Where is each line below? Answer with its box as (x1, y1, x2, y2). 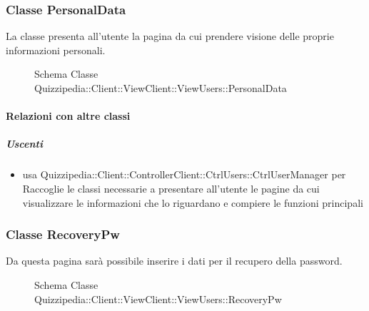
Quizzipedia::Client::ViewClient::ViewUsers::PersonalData (34, 81, 287, 95)
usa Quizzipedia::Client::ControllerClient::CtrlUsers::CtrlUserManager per (22, 167, 346, 182)
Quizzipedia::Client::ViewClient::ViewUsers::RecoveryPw (34, 291, 282, 306)
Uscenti (6, 136, 43, 151)
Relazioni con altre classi (6, 108, 131, 123)
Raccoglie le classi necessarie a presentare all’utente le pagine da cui (22, 180, 320, 195)
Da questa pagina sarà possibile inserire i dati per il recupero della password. (6, 253, 343, 268)
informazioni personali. (6, 42, 106, 57)
